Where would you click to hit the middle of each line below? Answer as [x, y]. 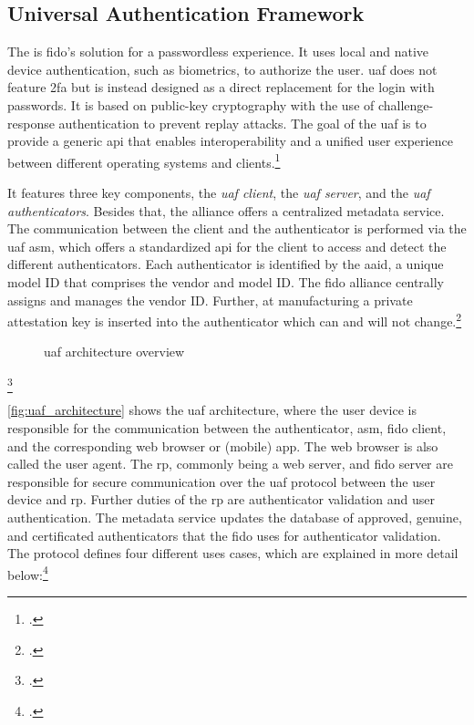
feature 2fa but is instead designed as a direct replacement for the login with [221, 87]
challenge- [406, 104]
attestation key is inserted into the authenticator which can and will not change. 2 [235, 320]
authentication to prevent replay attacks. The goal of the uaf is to [242, 123]
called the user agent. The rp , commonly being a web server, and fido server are [230, 464]
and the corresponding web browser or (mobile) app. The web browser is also [223, 445]
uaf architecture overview [114, 352]
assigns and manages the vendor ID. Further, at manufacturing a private [210, 300]
